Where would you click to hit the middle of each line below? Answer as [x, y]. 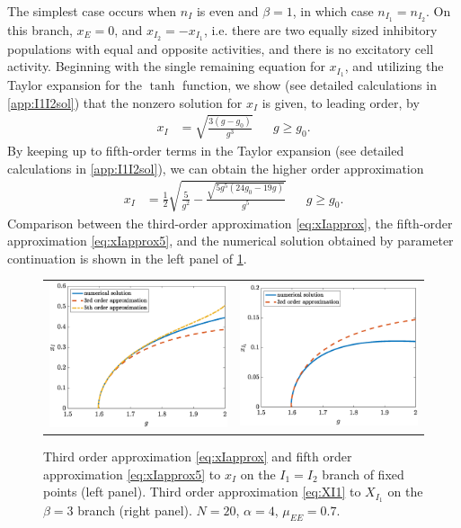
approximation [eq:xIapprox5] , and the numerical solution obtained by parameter [230, 241]
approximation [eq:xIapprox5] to [132, 474]
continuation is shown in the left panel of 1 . [127, 258]
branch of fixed [363, 474]
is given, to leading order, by [341, 102]
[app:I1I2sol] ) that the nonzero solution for [125, 102]
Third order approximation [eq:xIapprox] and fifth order [198, 456]
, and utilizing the [394, 66]
